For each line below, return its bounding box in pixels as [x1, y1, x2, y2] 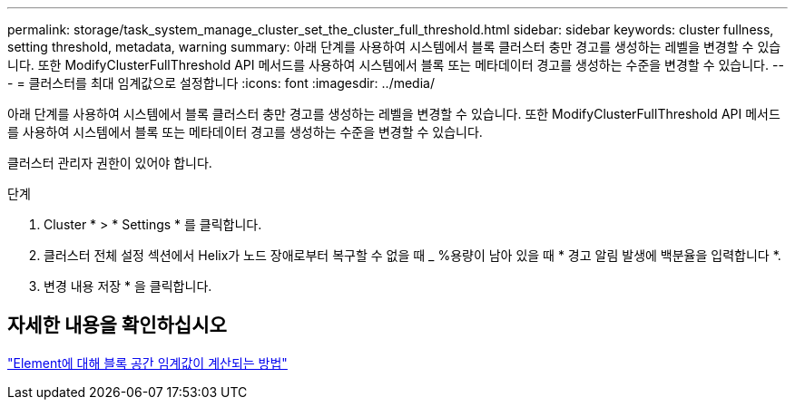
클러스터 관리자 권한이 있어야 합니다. [7, 155, 212, 170]
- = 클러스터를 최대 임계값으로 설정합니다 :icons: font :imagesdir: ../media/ [7, 75, 435, 91]
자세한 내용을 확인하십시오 [7, 314, 227, 337]
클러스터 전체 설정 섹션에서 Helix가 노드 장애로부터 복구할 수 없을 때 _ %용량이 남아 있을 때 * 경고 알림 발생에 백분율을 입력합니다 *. [44, 247, 781, 263]
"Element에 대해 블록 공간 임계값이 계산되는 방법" [7, 354, 288, 371]
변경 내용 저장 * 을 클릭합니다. [44, 278, 212, 294]
